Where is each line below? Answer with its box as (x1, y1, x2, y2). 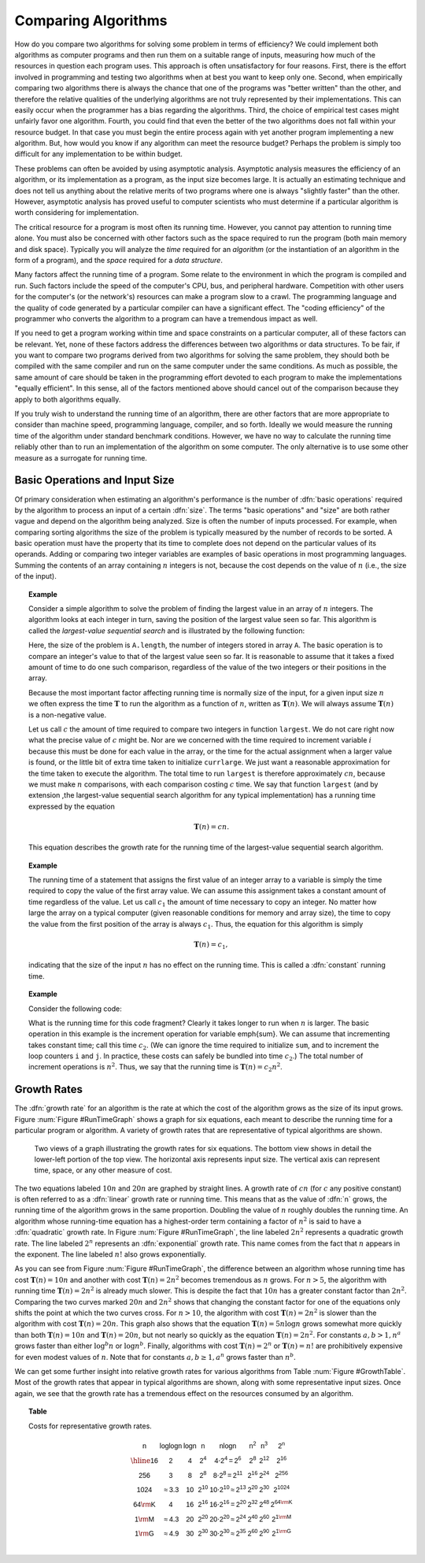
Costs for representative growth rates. (28, 1421, 153, 1431)
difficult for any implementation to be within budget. (14, 150, 183, 159)
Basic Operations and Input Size (14, 473, 175, 487)
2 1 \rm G (272, 1528, 291, 1539)
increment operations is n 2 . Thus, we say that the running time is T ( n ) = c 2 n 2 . (28, 1061, 283, 1074)
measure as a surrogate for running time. (14, 453, 147, 462)
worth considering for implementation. (14, 208, 139, 217)
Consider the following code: (28, 1004, 122, 1013)
